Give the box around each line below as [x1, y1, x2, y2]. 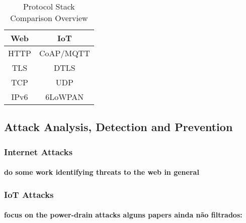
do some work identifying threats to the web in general [4, 167, 199, 177]
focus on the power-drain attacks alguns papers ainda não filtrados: [4, 209, 242, 220]
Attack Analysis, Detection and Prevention [4, 119, 233, 135]
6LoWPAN [45, 91, 84, 102]
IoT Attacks [4, 188, 54, 200]
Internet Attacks [4, 145, 73, 158]
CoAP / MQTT [39, 47, 90, 59]
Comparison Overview [10, 12, 88, 24]
